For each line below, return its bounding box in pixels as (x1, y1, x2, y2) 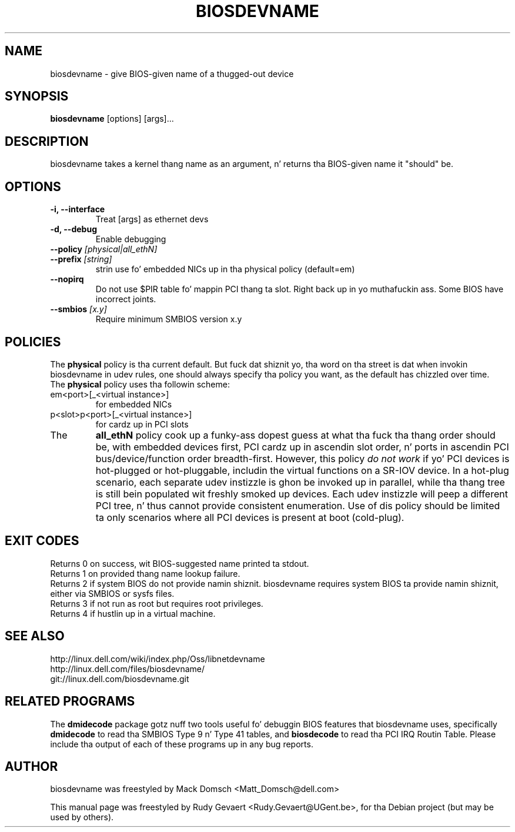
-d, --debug (50, 224, 97, 235)
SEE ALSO (5, 629, 65, 644)
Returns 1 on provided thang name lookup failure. (50, 568, 240, 579)
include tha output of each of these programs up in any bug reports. (50, 739, 313, 749)
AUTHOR (5, 759, 58, 774)
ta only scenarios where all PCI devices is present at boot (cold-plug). (95, 511, 404, 523)
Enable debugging (95, 234, 166, 245)
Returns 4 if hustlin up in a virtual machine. (50, 608, 216, 619)
